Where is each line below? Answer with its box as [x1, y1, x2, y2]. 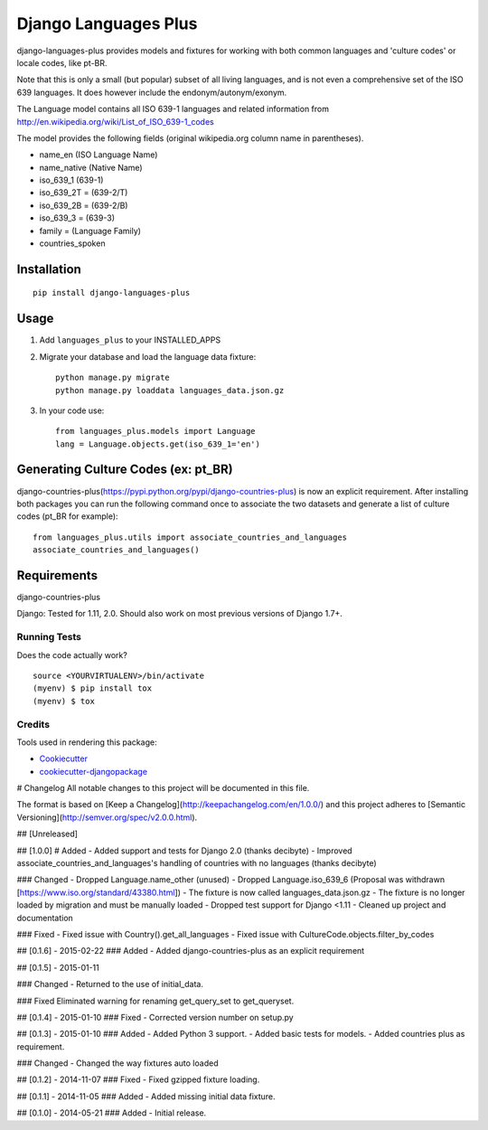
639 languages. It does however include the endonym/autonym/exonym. [16, 87, 287, 98]
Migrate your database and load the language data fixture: [39, 351, 257, 362]
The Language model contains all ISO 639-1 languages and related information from [16, 104, 330, 115]
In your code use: [39, 405, 105, 416]
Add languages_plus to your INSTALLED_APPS [39, 334, 221, 345]
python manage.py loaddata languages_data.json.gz [55, 385, 285, 395]
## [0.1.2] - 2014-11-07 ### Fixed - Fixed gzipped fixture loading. [16, 1074, 260, 1085]
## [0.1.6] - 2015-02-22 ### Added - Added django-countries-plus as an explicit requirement [16, 946, 365, 956]
